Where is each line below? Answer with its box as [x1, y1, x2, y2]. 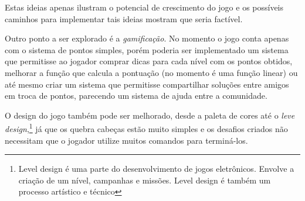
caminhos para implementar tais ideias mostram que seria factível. [5, 12, 243, 25]
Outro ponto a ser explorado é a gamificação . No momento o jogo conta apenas [5, 32, 289, 44]
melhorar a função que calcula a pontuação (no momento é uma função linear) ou [5, 66, 298, 78]
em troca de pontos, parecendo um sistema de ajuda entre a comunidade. [5, 89, 267, 102]
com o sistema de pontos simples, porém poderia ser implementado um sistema [5, 43, 289, 56]
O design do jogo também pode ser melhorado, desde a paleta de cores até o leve [5, 109, 295, 121]
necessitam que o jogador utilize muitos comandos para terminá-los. [5, 134, 248, 146]
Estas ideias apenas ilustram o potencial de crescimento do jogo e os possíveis [5, 1, 284, 13]
